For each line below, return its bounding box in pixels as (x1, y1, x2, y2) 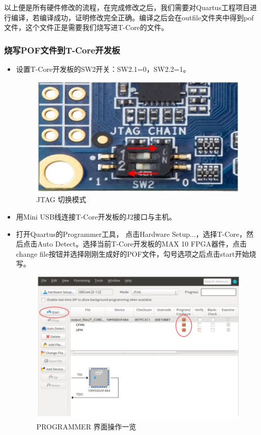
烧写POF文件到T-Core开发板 (4, 43, 120, 56)
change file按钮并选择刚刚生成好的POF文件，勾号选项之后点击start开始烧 (16, 248, 256, 259)
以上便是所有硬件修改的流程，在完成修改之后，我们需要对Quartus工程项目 (4, 2, 250, 12)
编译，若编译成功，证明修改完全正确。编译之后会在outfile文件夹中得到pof (11, 12, 254, 22)
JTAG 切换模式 (36, 194, 86, 205)
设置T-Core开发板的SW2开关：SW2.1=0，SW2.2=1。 (16, 64, 190, 74)
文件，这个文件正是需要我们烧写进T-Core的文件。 (4, 22, 169, 33)
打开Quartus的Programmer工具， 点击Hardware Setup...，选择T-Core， (16, 228, 247, 239)
